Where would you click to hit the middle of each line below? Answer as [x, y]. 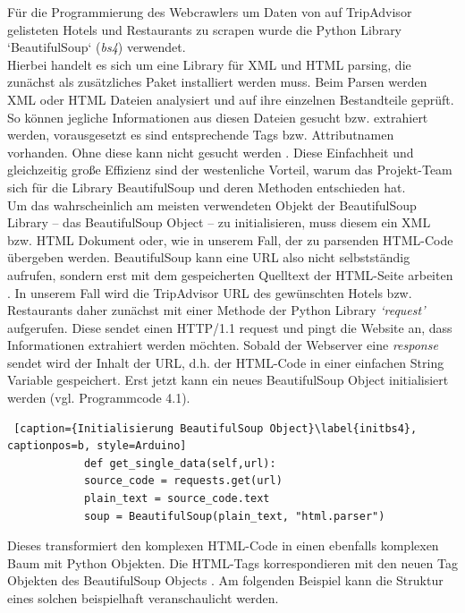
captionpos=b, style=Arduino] [97, 446]
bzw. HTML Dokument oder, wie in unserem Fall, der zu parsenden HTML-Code [230, 239]
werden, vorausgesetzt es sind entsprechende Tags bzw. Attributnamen [201, 135]
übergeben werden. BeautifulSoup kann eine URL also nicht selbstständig [209, 257]
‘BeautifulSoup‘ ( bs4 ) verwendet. [97, 47]
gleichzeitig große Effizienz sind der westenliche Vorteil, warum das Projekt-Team [230, 170]
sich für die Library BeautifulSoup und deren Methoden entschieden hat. [207, 187]
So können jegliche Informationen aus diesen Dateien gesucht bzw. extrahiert [218, 117]
